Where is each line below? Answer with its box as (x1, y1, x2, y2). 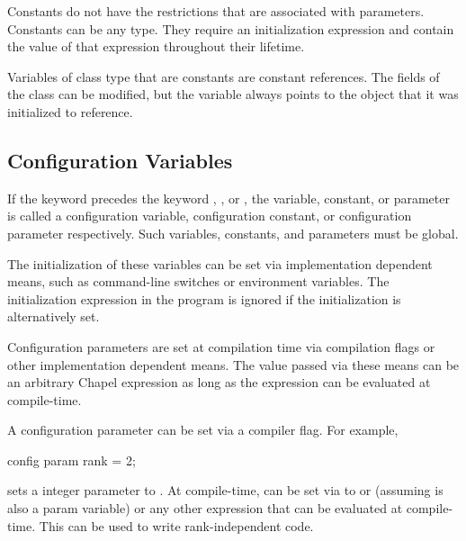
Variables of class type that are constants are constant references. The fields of (7, 67, 440, 86)
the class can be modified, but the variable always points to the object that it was (7, 85, 459, 104)
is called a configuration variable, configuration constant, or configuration (7, 206, 412, 225)
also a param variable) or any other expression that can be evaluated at (7, 499, 403, 518)
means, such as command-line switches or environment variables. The (7, 272, 390, 291)
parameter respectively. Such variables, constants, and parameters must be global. (7, 223, 459, 242)
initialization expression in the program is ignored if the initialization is (7, 289, 401, 308)
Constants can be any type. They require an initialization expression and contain (7, 19, 454, 38)
